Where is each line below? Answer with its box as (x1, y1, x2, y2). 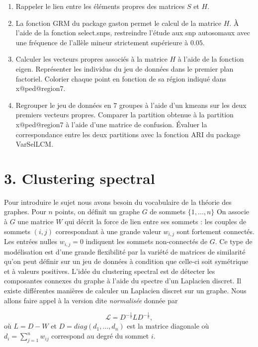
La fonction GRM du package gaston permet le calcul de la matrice (15, 17, 222, 28)
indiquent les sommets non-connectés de (86, 236, 208, 247)
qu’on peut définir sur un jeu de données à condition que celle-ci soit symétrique (4, 256, 249, 266)
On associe (216, 206, 250, 217)
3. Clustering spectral (4, 168, 155, 188)
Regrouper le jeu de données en (15, 99, 111, 110)
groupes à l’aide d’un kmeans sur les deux (119, 99, 247, 110)
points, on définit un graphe (55, 206, 140, 217)
